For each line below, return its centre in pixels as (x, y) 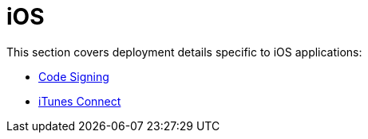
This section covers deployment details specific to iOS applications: (184, 52)
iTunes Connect (80, 101)
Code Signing (74, 76)
